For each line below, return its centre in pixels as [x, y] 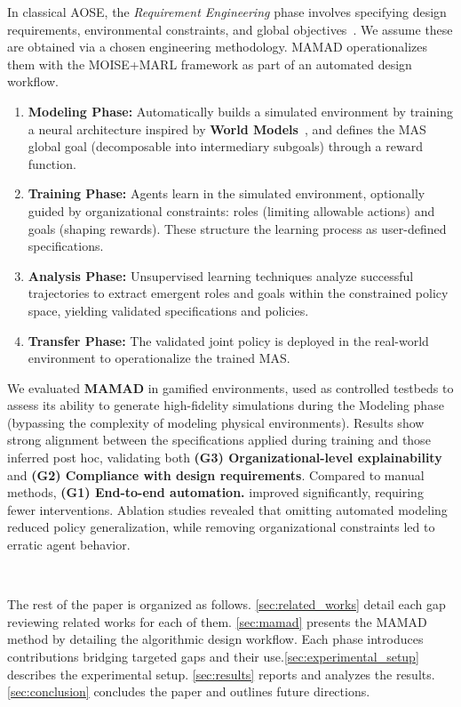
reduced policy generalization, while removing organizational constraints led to [221, 527]
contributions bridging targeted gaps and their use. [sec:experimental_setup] [213, 656]
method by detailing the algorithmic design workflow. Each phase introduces [215, 639]
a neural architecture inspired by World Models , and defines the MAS [227, 129]
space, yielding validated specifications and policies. [168, 310]
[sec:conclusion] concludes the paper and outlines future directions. [189, 691]
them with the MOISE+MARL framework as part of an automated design [210, 64]
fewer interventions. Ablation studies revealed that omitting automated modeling [227, 509]
